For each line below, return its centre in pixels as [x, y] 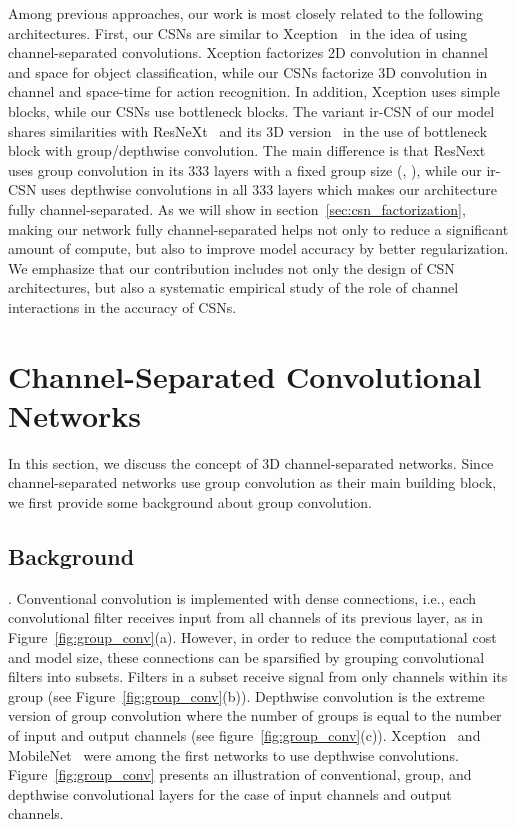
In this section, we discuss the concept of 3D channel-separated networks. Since [251, 462]
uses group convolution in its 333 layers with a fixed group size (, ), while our [245, 169]
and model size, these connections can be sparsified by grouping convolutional [246, 656]
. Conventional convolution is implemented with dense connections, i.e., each [242, 597]
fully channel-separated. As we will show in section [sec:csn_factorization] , [237, 208]
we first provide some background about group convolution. [190, 502]
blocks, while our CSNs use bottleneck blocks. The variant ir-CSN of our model [251, 110]
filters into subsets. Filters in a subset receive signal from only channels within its [258, 676]
